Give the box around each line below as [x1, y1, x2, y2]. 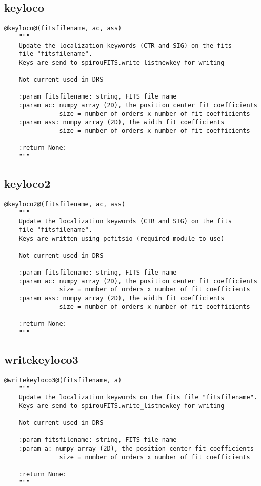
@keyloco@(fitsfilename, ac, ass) [4, 25, 122, 32]
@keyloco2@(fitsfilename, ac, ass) [4, 200, 126, 208]
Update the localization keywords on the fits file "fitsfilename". [18, 393, 257, 401]
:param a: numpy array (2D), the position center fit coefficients [18, 444, 254, 452]
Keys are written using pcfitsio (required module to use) [18, 235, 225, 242]
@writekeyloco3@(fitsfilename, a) [4, 376, 122, 384]
